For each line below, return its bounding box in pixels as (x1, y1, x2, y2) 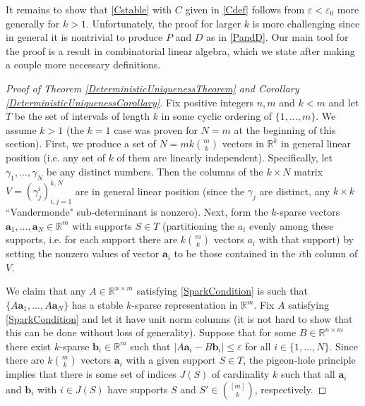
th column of (302, 246, 358, 261)
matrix (294, 164, 323, 178)
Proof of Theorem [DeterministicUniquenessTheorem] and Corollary (6, 80, 299, 95)
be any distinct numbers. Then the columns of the (46, 164, 263, 178)
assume (6, 122, 37, 137)
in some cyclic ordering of (161, 109, 273, 123)
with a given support (126, 352, 216, 367)
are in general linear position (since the (75, 183, 245, 198)
